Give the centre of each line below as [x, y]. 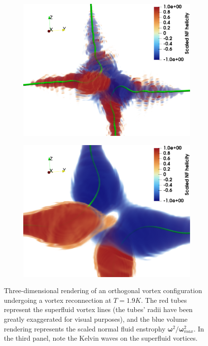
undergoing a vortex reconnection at [58, 300]
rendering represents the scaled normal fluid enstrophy [85, 328]
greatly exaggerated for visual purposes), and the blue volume [96, 319]
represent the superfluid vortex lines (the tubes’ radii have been [98, 309]
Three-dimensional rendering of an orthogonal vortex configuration [103, 290]
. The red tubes [164, 300]
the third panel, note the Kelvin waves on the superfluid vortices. [101, 338]
